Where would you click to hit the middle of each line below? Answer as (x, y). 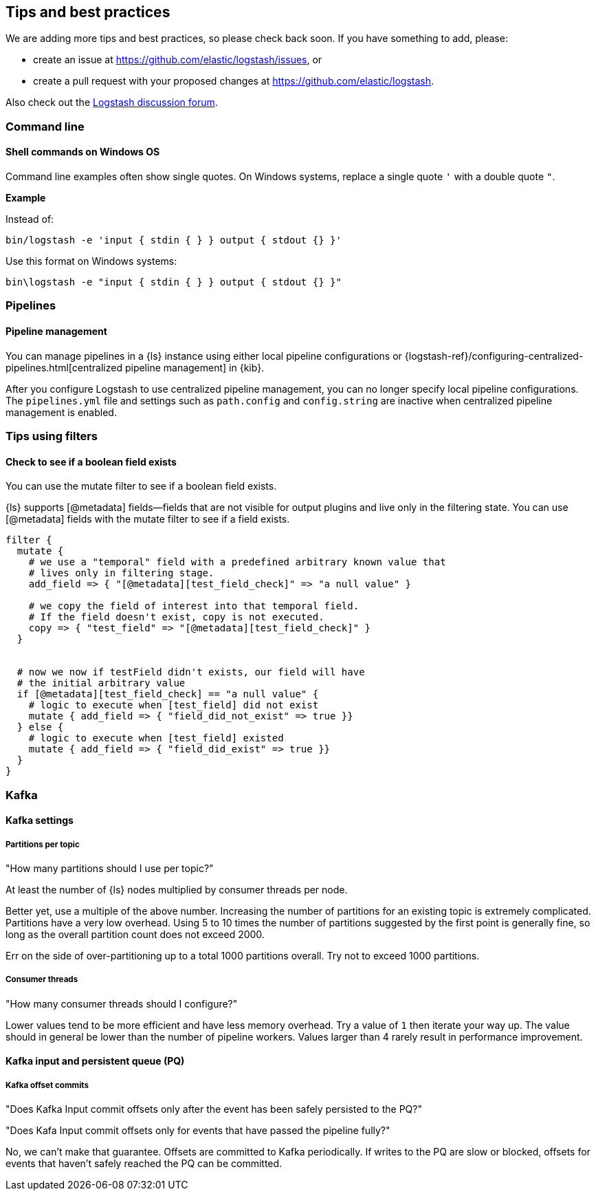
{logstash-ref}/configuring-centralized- (494, 356)
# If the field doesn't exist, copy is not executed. (176, 617)
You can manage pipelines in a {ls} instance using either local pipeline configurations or (204, 356)
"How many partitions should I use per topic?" (110, 868)
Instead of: (30, 219)
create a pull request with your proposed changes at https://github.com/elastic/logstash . (233, 81)
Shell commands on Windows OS (83, 152)
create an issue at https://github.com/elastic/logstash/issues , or (178, 60)
